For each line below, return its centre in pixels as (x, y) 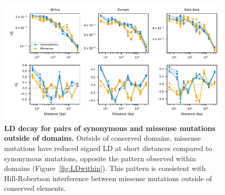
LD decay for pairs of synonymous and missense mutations (110, 128)
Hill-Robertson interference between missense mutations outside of (108, 178)
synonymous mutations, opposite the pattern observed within (100, 158)
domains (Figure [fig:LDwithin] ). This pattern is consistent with (105, 168)
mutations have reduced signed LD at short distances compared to (108, 148)
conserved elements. (35, 188)
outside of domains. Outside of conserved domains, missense (103, 138)
